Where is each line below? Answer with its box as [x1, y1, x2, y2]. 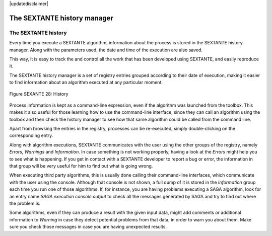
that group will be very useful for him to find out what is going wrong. [9, 163, 153, 169]
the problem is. [9, 200, 41, 206]
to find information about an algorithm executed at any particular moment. [9, 80, 163, 86]
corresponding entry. [9, 132, 53, 138]
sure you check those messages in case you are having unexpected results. [9, 224, 167, 230]
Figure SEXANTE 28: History [9, 91, 69, 97]
